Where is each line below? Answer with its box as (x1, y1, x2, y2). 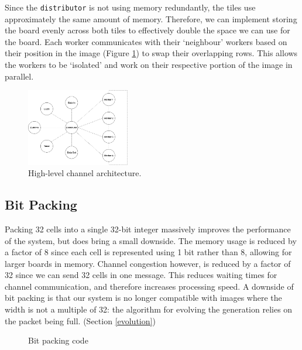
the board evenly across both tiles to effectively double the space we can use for (5, 24, 290, 36)
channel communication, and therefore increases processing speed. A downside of (5, 280, 294, 292)
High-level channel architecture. (28, 167, 142, 179)
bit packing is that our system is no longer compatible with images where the (5, 291, 282, 304)
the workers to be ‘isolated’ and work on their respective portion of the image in (5, 59, 293, 71)
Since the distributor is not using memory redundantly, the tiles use (5, 1, 256, 13)
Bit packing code (28, 334, 88, 346)
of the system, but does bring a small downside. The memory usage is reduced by (5, 234, 297, 246)
